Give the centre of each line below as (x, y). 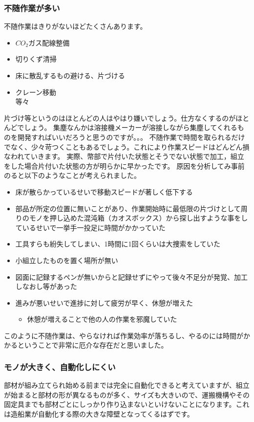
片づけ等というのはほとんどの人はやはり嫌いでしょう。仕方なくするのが (120, 118)
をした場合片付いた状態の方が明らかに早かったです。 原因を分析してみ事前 (124, 166)
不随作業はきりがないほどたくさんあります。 (75, 26)
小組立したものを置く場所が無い (67, 260)
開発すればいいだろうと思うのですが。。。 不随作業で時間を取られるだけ (131, 137)
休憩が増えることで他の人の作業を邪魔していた (102, 319)
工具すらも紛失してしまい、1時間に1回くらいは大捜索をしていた (118, 244)
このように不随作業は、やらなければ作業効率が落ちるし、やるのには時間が (124, 335)
